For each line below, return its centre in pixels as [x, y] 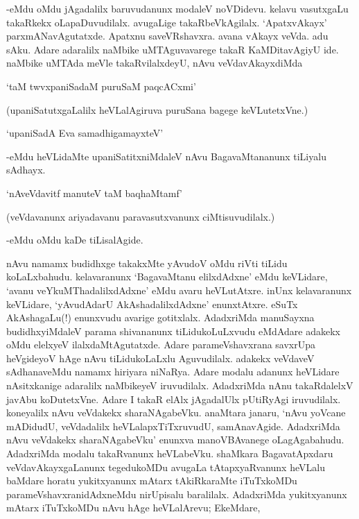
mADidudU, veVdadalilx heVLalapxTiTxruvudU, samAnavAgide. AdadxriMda [173, 426]
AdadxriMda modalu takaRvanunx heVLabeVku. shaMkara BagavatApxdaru [170, 453]
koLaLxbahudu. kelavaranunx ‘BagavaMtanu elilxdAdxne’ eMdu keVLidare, [167, 276]
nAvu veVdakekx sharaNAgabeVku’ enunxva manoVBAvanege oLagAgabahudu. [175, 440]
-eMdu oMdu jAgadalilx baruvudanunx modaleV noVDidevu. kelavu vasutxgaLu [177, 8]
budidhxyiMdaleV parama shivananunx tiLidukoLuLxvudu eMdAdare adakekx [173, 331]
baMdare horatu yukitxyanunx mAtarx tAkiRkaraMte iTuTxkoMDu [152, 480]
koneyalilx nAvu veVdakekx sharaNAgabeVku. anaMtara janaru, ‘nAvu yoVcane [176, 412]
